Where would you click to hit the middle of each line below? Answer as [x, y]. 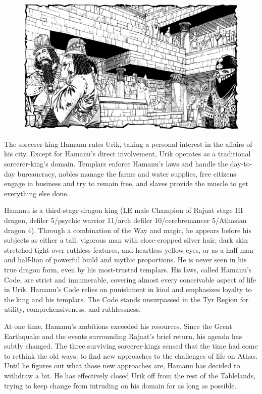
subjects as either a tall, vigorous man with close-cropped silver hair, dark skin [126, 240]
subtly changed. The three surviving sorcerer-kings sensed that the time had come [131, 346]
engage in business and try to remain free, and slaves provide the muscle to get [126, 183]
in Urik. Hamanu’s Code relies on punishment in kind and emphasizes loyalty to [128, 289]
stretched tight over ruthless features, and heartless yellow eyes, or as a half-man [129, 249]
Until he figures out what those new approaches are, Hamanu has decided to [122, 365]
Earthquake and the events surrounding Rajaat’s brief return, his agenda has [123, 336]
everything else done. [37, 193]
